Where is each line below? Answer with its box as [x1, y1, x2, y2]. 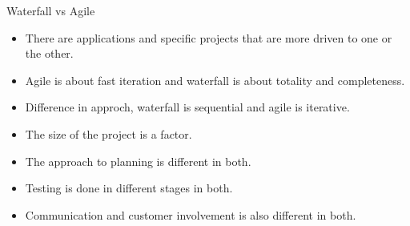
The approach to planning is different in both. [25, 152, 251, 169]
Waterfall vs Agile [6, 2, 95, 18]
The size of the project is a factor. [25, 125, 192, 142]
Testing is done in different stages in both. [25, 180, 233, 196]
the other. [25, 45, 74, 62]
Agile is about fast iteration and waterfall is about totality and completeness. [25, 71, 405, 88]
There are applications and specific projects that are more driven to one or [25, 29, 392, 46]
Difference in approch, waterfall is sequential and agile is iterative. [25, 99, 350, 115]
